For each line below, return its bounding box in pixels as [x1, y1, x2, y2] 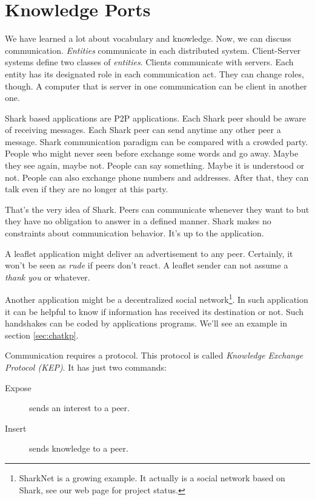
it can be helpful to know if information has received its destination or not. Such [5, 305, 304, 317]
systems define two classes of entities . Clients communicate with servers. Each [5, 56, 294, 68]
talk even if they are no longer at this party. [5, 183, 168, 195]
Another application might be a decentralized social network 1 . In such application [5, 291, 308, 306]
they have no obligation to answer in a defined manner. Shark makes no [5, 215, 271, 227]
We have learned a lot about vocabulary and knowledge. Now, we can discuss [5, 32, 291, 45]
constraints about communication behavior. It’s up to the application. [5, 227, 264, 239]
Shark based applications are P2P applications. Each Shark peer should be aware [5, 111, 306, 124]
